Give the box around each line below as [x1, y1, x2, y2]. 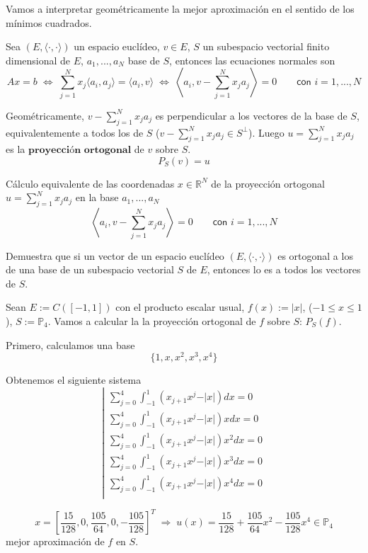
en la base [75, 190, 119, 205]
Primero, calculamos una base [6, 337, 135, 352]
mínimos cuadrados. [6, 15, 92, 30]
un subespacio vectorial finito [202, 39, 330, 54]
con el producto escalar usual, [115, 300, 245, 314]
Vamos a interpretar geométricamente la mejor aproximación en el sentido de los [6, 1, 355, 16]
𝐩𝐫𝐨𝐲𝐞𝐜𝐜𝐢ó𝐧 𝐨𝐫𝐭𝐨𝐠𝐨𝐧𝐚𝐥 [28, 145, 132, 156]
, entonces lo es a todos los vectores [207, 262, 361, 277]
